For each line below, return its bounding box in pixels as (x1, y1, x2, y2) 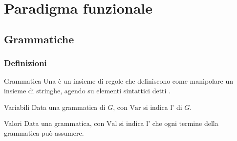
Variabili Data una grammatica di (4, 102, 106, 112)
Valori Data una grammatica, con (4, 118, 105, 128)
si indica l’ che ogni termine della (119, 118, 218, 128)
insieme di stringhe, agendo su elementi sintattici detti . (4, 85, 171, 95)
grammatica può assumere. (4, 127, 84, 138)
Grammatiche (4, 31, 74, 46)
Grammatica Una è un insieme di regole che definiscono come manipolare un (4, 76, 233, 86)
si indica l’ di (143, 102, 182, 112)
